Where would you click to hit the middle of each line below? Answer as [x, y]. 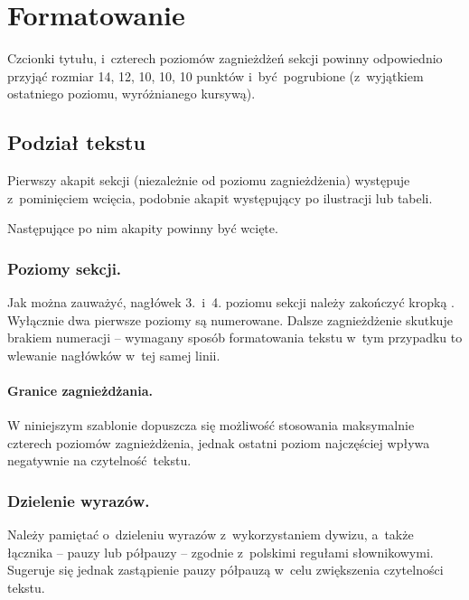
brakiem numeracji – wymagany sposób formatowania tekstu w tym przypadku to [235, 337]
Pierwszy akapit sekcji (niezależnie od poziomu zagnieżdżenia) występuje [209, 180]
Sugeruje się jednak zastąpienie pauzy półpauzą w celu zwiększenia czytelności [225, 570]
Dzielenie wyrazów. [79, 500]
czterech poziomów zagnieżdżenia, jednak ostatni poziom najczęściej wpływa [219, 442]
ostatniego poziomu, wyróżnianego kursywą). [131, 94]
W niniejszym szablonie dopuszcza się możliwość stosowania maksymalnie [211, 425]
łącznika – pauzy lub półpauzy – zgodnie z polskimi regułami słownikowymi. [220, 552]
